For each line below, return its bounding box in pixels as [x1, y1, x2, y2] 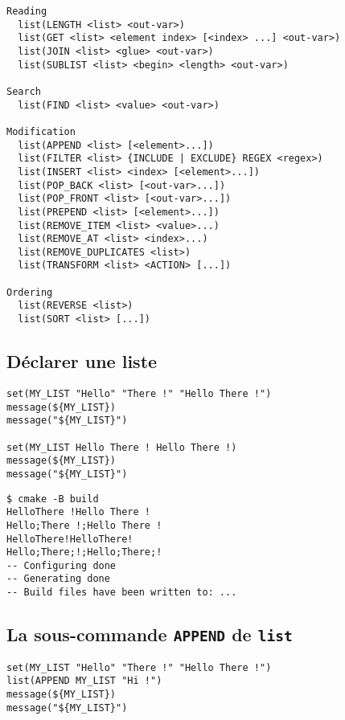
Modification [6, 125, 76, 137]
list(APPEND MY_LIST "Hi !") [6, 675, 162, 687]
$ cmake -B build [6, 493, 99, 505]
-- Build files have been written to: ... [6, 587, 237, 599]
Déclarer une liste [6, 349, 158, 374]
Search [6, 85, 41, 97]
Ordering [6, 286, 53, 298]
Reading [6, 6, 47, 17]
